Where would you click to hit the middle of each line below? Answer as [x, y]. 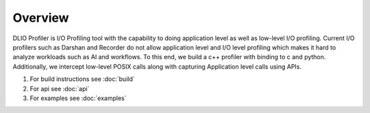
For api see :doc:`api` [60, 88]
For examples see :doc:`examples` [78, 98]
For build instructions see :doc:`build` [82, 79]
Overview [41, 18]
